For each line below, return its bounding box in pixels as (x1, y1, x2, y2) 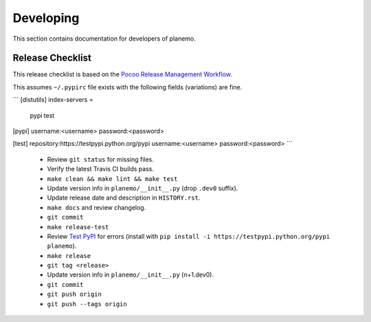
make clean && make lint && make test (47, 175, 178, 182)
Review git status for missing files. (47, 155, 155, 163)
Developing (12, 10, 80, 25)
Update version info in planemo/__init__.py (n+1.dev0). (47, 270, 214, 279)
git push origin (47, 290, 102, 299)
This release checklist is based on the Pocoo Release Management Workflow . (12, 70, 233, 78)
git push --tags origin (47, 300, 127, 308)
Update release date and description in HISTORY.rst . (47, 193, 201, 202)
